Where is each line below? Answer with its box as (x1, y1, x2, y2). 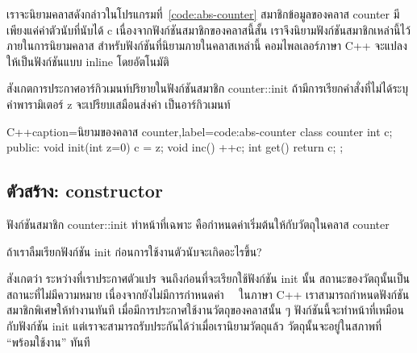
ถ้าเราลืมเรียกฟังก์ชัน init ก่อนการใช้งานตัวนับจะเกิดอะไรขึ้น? (6, 243, 262, 260)
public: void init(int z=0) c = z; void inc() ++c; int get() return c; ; (6, 139, 344, 156)
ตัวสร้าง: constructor (6, 178, 163, 203)
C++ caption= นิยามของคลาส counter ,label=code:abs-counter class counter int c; (6, 123, 393, 139)
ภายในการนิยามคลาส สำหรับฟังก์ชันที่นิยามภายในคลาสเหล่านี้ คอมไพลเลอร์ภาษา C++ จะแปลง (6, 37, 407, 54)
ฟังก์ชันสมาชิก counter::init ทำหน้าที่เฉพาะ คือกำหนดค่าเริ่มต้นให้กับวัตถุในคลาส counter (6, 215, 390, 232)
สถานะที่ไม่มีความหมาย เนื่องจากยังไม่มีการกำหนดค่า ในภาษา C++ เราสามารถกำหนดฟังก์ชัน (6, 285, 410, 302)
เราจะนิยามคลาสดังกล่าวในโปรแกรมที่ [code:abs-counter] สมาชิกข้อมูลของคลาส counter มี (6, 6, 400, 22)
